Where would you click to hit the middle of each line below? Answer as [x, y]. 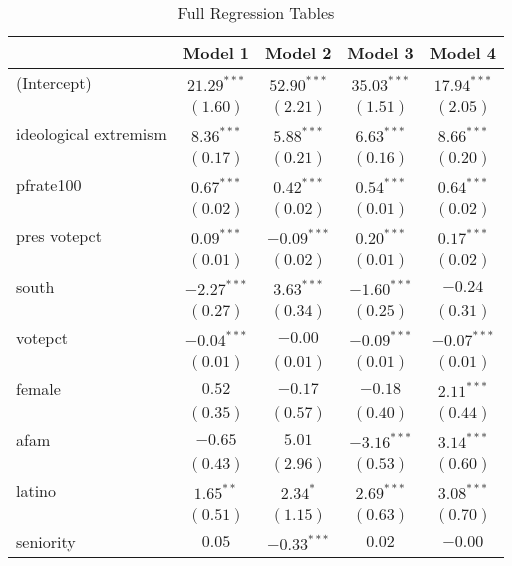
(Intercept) [54, 82]
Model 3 [380, 52]
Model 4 [462, 52]
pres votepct [59, 235]
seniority [46, 541]
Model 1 [216, 52]
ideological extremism [91, 133]
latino [36, 490]
